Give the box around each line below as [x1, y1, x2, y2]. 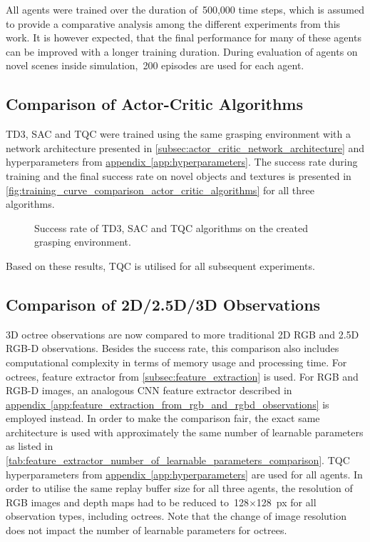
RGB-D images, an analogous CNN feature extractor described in [6, 383, 292, 398]
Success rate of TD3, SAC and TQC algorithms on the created [34, 220, 308, 235]
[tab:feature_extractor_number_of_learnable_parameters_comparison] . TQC [6, 453, 350, 468]
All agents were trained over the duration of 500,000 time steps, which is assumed [6, 2, 365, 16]
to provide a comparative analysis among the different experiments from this [6, 16, 341, 31]
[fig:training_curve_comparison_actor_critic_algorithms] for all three [6, 182, 314, 197]
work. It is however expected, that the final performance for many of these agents [6, 30, 361, 45]
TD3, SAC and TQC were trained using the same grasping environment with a [6, 126, 351, 141]
